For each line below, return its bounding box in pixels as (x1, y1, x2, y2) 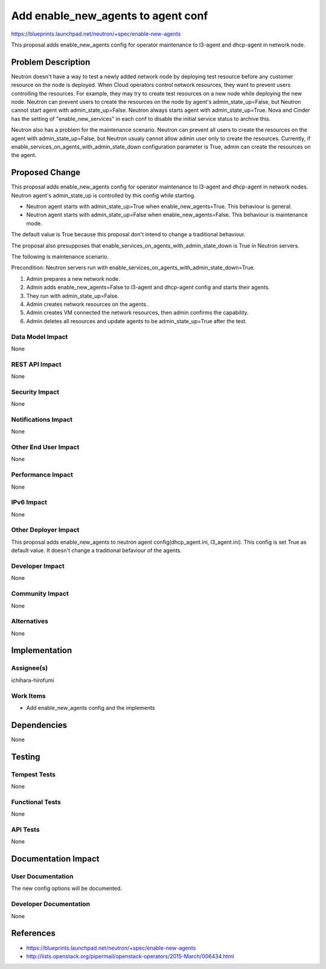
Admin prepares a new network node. (26, 275, 120, 282)
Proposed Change (11, 167, 81, 178)
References (11, 928, 56, 939)
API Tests (11, 825, 40, 834)
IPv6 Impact (11, 498, 48, 507)
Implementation (11, 645, 72, 655)
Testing (11, 752, 40, 762)
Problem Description (11, 57, 91, 67)
